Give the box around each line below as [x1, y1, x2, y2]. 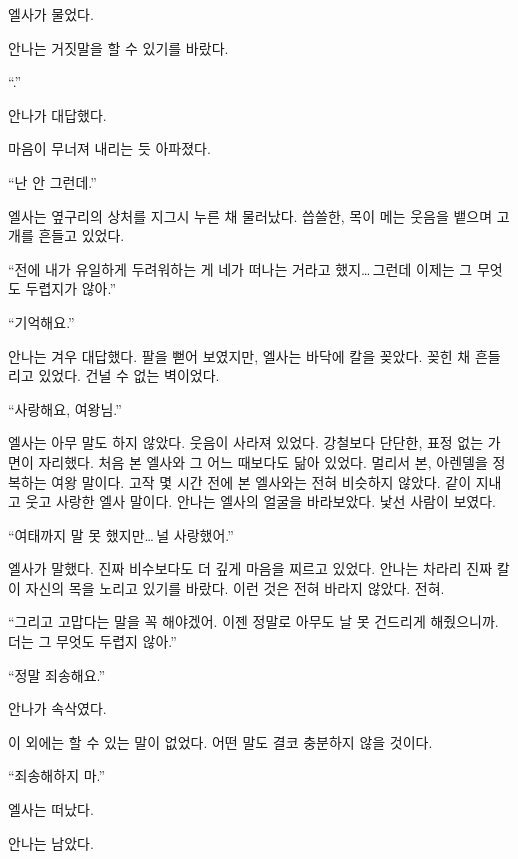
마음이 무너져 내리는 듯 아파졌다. [8, 138, 211, 159]
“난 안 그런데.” [8, 171, 97, 192]
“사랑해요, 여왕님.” [8, 398, 122, 419]
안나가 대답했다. [8, 104, 107, 125]
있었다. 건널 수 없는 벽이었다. [38, 365, 220, 386]
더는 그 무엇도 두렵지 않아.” [8, 631, 177, 652]
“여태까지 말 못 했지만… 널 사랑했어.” [8, 524, 234, 545]
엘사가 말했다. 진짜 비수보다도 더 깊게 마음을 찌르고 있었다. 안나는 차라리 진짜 [8, 558, 493, 579]
